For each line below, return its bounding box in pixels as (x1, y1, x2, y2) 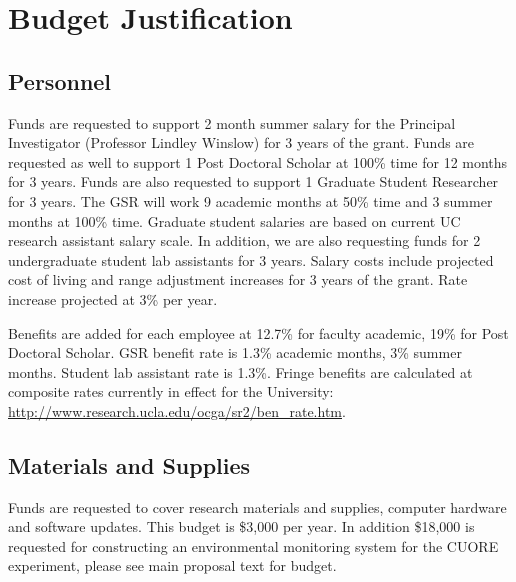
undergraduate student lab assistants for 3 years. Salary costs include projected (8, 249, 494, 270)
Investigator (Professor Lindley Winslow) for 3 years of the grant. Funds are (8, 132, 475, 153)
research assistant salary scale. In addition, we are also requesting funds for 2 (8, 230, 481, 251)
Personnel (8, 65, 112, 96)
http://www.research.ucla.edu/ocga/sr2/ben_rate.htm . (8, 400, 346, 421)
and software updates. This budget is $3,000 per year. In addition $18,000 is (8, 516, 475, 537)
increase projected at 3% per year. (8, 288, 218, 309)
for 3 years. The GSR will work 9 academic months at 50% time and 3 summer (8, 190, 493, 211)
